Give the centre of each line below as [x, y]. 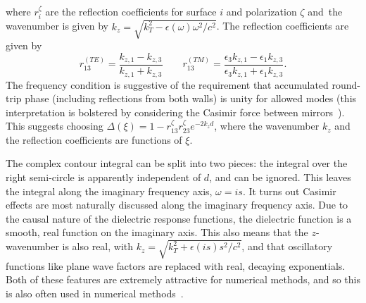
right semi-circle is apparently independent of [103, 177]
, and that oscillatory [287, 246]
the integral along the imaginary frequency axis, [109, 191]
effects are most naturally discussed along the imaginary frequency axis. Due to [177, 205]
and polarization [261, 11]
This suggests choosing [55, 126]
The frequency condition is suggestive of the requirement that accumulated [167, 84]
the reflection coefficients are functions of [94, 139]
